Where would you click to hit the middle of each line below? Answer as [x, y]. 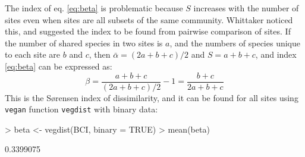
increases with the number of [246, 8]
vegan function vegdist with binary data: [81, 109]
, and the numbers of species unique [235, 43]
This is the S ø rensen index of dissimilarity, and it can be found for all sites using [152, 97]
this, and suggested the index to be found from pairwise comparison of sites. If [148, 31]
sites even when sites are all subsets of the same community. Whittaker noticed [149, 19]
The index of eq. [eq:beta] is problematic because [94, 8]
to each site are [33, 54]
